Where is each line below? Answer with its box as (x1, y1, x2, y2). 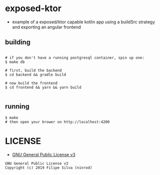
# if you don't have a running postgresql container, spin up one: (5, 55, 145, 60)
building (5, 38, 31, 47)
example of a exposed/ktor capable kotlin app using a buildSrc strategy (12, 19, 156, 25)
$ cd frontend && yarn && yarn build (5, 85, 82, 90)
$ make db (5, 59, 25, 64)
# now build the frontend (5, 80, 57, 85)
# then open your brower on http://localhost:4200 (5, 119, 110, 124)
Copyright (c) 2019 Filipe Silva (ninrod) (5, 165, 92, 170)
